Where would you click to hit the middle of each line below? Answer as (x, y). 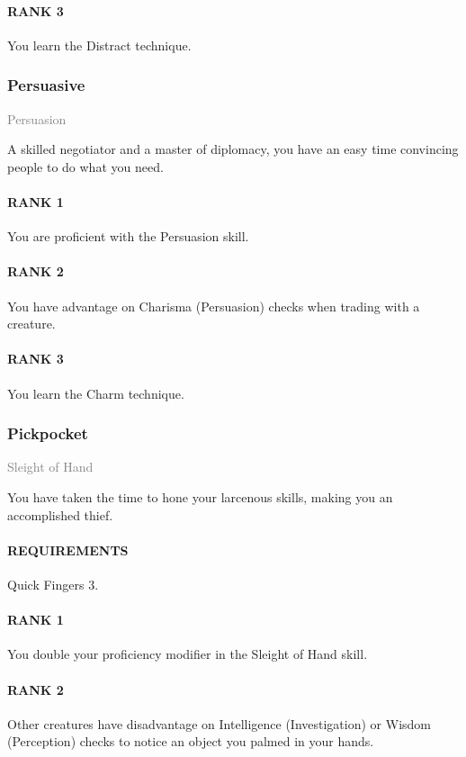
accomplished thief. (60, 514)
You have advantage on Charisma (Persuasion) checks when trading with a (214, 306)
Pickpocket (48, 433)
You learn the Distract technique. (99, 45)
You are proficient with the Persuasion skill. (128, 236)
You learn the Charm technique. (96, 393)
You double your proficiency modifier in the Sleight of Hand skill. (188, 654)
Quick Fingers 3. (53, 584)
